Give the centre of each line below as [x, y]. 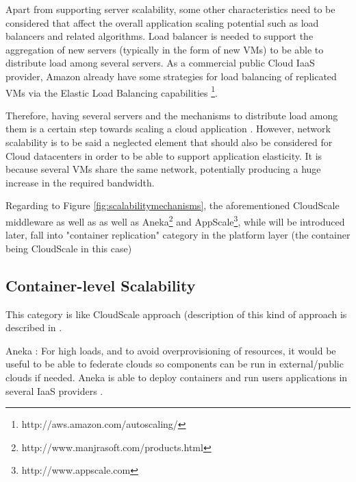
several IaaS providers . [54, 390]
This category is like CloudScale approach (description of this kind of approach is [176, 314]
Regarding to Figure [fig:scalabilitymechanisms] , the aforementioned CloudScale [173, 205]
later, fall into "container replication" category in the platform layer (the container [178, 235]
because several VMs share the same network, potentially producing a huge [163, 169]
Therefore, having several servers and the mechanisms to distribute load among [172, 115]
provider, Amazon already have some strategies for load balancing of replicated [171, 76]
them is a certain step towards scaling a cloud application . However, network [168, 129]
